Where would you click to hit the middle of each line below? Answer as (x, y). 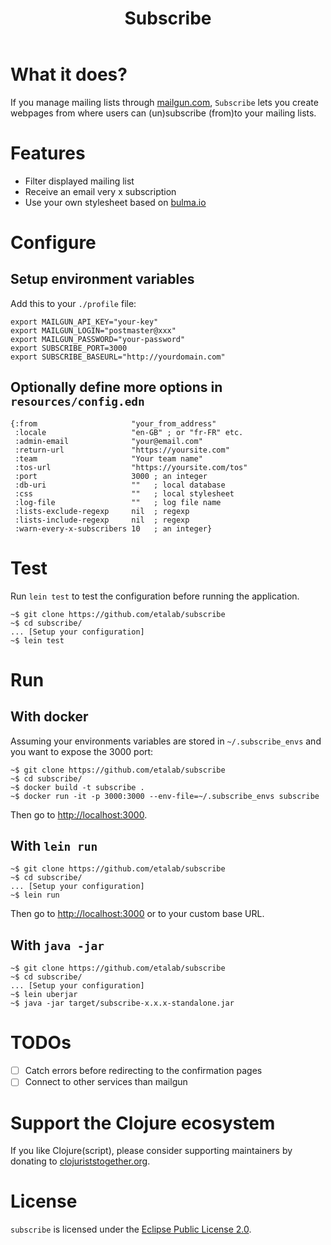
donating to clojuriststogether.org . (80, 1161)
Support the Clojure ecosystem (143, 1123)
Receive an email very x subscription (100, 191)
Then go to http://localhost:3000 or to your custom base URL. (137, 914)
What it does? (69, 74)
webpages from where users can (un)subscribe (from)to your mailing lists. (163, 113)
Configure (53, 243)
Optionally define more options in (116, 387)
